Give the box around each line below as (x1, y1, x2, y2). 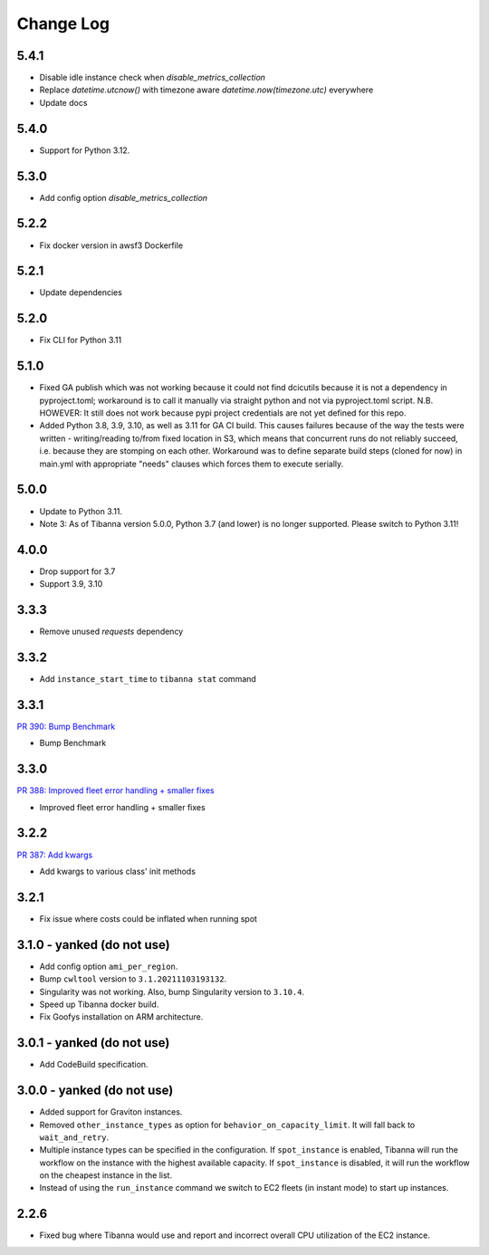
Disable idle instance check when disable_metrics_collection (39, 72, 266, 83)
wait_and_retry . (39, 1132, 110, 1143)
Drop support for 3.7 (39, 566, 116, 577)
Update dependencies (39, 287, 122, 298)
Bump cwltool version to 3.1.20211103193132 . (39, 973, 227, 984)
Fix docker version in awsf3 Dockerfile (39, 240, 184, 251)
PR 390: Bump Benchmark (16, 721, 116, 732)
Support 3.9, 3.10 (39, 579, 103, 589)
